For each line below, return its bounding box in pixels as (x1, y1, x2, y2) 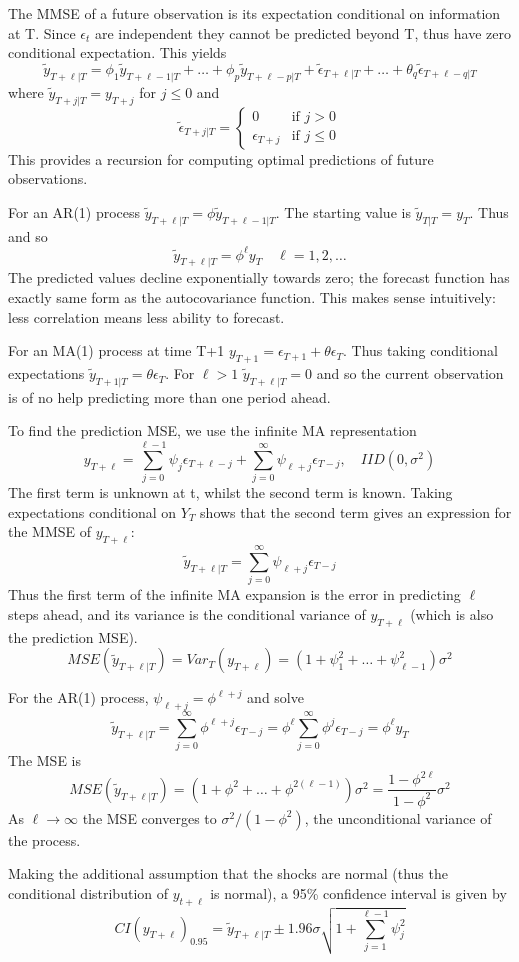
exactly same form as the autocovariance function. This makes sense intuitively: (8, 287, 496, 308)
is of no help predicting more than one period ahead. (8, 386, 331, 407)
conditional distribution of (8, 882, 169, 903)
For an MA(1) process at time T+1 (8, 340, 225, 361)
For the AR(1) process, (8, 687, 149, 708)
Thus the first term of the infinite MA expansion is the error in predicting (8, 584, 461, 605)
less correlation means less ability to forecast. (8, 306, 285, 327)
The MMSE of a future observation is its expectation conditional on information (8, 3, 501, 23)
